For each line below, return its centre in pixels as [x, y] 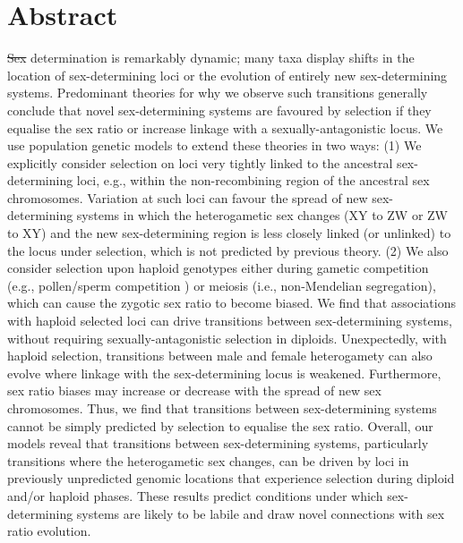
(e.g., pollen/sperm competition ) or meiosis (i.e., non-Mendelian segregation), [222, 285]
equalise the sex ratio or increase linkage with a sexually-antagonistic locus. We [225, 127]
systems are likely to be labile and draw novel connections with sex [261, 513]
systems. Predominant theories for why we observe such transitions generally [218, 93]
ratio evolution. [49, 531]
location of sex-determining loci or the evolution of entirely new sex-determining [227, 75]
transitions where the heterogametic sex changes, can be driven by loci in [208, 460]
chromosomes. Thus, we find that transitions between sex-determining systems [222, 408]
